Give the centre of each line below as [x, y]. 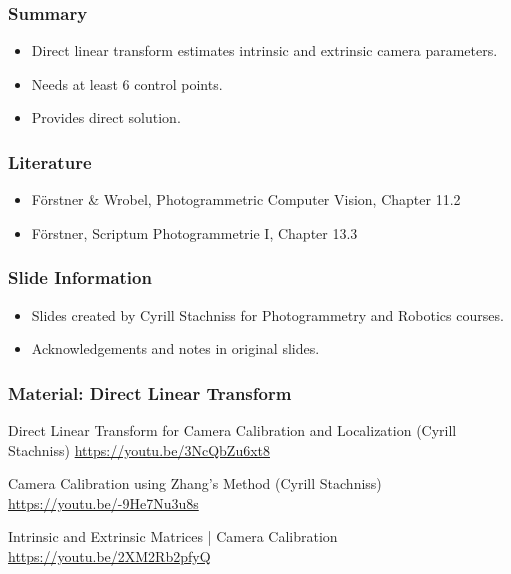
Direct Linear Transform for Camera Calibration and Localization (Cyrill [232, 430]
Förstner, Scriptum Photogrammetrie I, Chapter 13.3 [194, 232]
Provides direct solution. [106, 117]
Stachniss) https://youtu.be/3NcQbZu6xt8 [139, 449]
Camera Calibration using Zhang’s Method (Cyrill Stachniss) [195, 483]
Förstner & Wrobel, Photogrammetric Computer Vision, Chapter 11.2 [246, 199]
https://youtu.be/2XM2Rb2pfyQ [109, 556]
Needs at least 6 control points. [127, 83]
